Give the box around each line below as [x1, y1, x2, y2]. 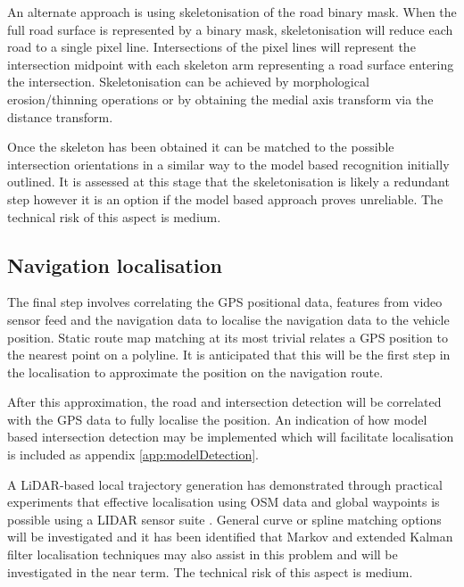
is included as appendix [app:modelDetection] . [7, 445, 259, 464]
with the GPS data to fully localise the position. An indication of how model [7, 409, 427, 428]
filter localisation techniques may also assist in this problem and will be [7, 545, 398, 564]
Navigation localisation [7, 251, 223, 278]
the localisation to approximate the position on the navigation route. [7, 362, 384, 381]
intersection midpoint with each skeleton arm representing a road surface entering [7, 54, 454, 73]
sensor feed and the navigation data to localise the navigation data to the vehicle [7, 310, 450, 328]
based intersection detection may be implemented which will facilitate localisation [7, 427, 454, 446]
